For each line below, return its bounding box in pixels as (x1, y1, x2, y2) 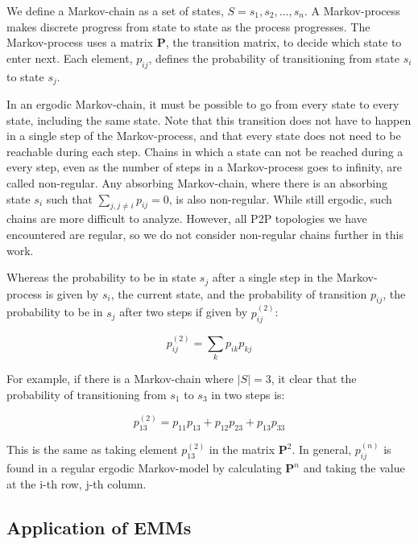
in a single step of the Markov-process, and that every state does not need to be (6, 127, 401, 144)
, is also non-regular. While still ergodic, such (168, 190, 392, 207)
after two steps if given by (119, 303, 248, 320)
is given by (45, 285, 99, 302)
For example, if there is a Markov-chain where (6, 370, 234, 387)
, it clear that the (271, 370, 357, 387)
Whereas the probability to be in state (6, 269, 197, 286)
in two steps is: (211, 386, 285, 403)
